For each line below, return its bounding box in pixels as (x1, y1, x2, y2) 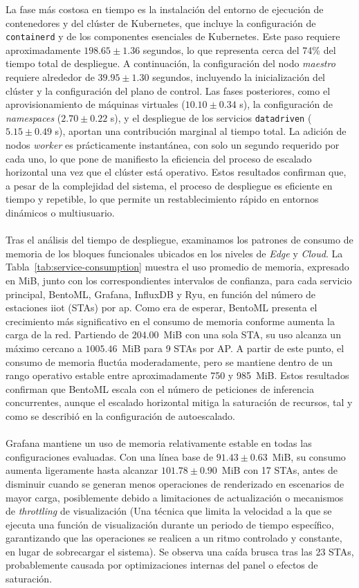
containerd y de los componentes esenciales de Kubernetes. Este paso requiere (6, 29, 340, 44)
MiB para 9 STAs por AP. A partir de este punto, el (122, 340, 344, 355)
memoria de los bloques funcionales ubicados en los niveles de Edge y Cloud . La (6, 246, 343, 260)
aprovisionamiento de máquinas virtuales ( (6, 97, 185, 111)
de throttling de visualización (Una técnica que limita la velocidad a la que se (6, 504, 332, 518)
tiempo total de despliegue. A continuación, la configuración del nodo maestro (6, 56, 335, 71)
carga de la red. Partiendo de (6, 327, 129, 342)
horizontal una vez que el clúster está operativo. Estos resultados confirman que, (6, 165, 347, 179)
